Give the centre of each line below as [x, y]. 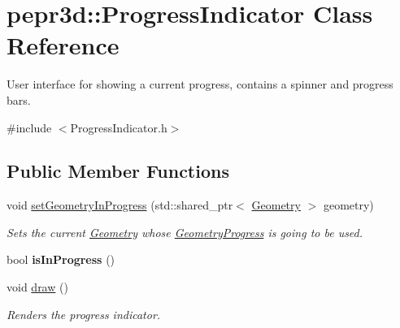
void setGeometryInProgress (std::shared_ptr [120, 205]
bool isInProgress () [61, 259]
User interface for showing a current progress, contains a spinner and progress [200, 84]
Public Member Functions [118, 171]
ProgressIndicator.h [119, 127]
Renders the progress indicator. [84, 314]
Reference [63, 45]
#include [29, 127]
